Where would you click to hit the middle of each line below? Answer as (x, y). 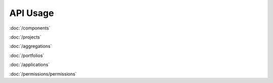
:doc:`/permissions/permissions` (43, 74)
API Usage (32, 13)
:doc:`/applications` (30, 64)
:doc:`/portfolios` (27, 55)
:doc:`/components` (30, 28)
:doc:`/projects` (25, 37)
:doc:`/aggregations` (31, 46)
